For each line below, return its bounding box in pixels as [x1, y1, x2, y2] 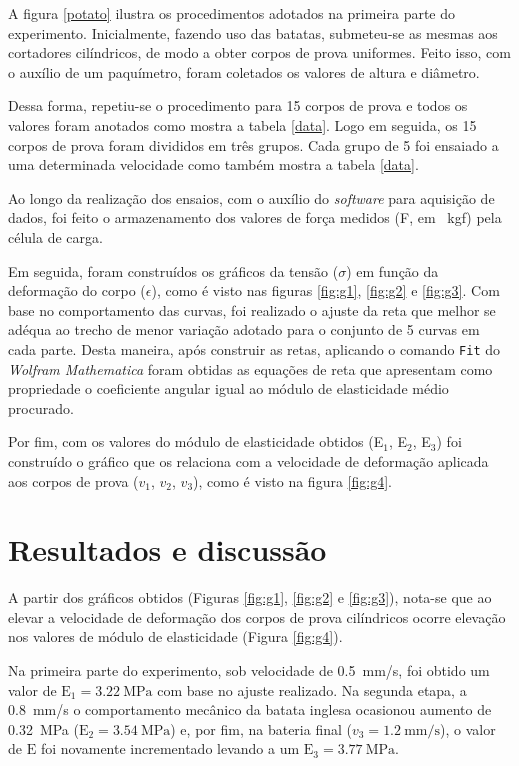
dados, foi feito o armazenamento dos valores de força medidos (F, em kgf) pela [8, 207, 502, 228]
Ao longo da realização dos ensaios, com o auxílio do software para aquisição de [8, 187, 495, 208]
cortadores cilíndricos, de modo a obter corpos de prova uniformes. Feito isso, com [8, 42, 511, 63]
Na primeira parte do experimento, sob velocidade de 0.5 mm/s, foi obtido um [8, 660, 490, 681]
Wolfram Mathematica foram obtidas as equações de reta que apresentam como [8, 358, 493, 379]
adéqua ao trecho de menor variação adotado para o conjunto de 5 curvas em [8, 319, 480, 340]
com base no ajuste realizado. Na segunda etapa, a [157, 679, 467, 700]
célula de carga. [8, 226, 103, 247]
